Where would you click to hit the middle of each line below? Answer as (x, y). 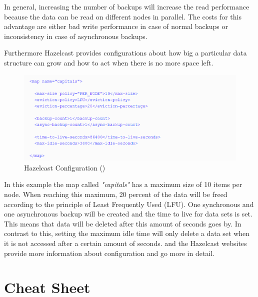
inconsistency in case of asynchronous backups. (76, 36)
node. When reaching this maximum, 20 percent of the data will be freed (116, 194)
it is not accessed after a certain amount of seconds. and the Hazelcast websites (125, 243)
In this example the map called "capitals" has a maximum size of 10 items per (123, 184)
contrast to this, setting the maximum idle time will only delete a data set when (127, 233)
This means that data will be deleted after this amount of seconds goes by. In (123, 223)
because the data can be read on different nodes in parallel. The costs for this (123, 16)
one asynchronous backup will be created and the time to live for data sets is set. (128, 214)
